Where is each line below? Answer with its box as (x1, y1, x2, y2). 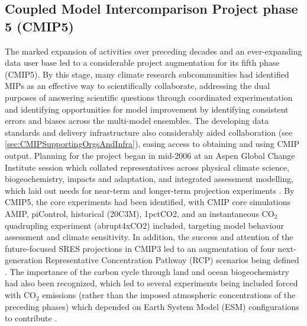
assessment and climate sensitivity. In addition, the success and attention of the (5, 231, 293, 243)
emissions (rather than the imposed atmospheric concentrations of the (42, 289, 296, 301)
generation (5, 254, 43, 266)
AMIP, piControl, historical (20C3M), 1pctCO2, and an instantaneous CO (5, 207, 274, 219)
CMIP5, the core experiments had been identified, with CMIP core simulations (5, 196, 290, 208)
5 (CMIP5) (5, 17, 75, 35)
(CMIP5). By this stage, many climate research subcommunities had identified (5, 68, 289, 80)
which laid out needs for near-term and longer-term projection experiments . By (5, 184, 295, 196)
